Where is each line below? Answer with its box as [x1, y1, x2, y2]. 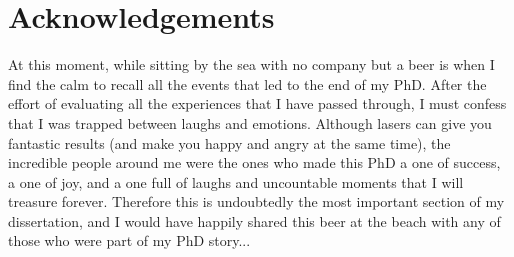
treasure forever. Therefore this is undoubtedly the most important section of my [8, 191, 505, 212]
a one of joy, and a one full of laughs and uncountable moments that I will [8, 171, 464, 192]
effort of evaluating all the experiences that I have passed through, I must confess [8, 93, 507, 114]
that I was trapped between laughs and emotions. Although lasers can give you [8, 112, 492, 133]
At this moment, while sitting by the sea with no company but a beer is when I [8, 54, 495, 75]
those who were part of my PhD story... [8, 230, 251, 251]
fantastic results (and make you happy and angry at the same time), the [8, 132, 451, 153]
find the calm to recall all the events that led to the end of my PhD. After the [8, 73, 487, 94]
